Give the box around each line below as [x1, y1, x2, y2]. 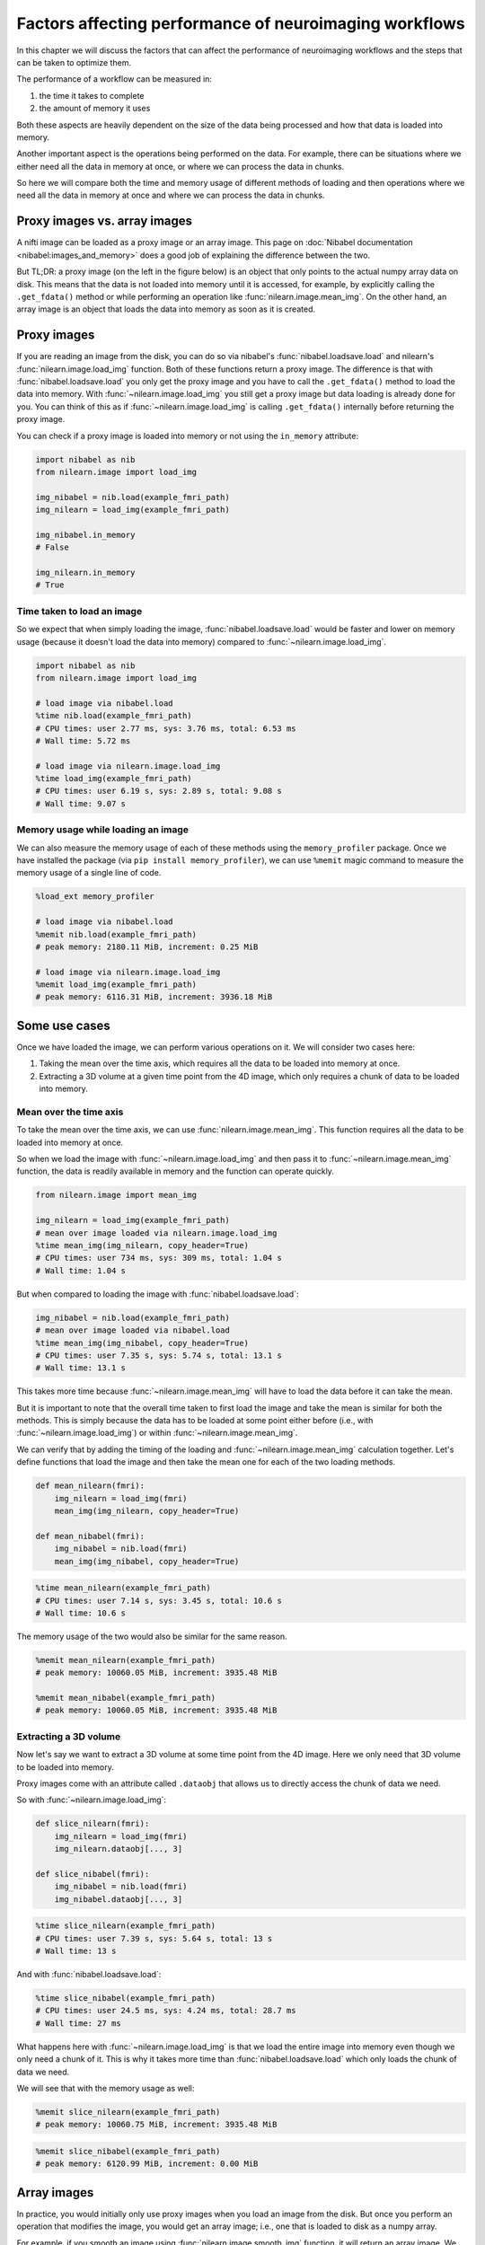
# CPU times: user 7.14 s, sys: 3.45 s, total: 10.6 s [35, 1595, 282, 1606]
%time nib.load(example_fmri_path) [35, 710, 192, 721]
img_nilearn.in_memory [35, 568, 136, 578]
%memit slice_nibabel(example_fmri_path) [35, 2146, 221, 2156]
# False [35, 542, 69, 552]
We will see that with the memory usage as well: [16, 2082, 195, 2093]
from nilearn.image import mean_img [35, 1190, 198, 1201]
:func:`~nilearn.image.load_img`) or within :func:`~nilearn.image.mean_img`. [16, 1428, 298, 1439]
